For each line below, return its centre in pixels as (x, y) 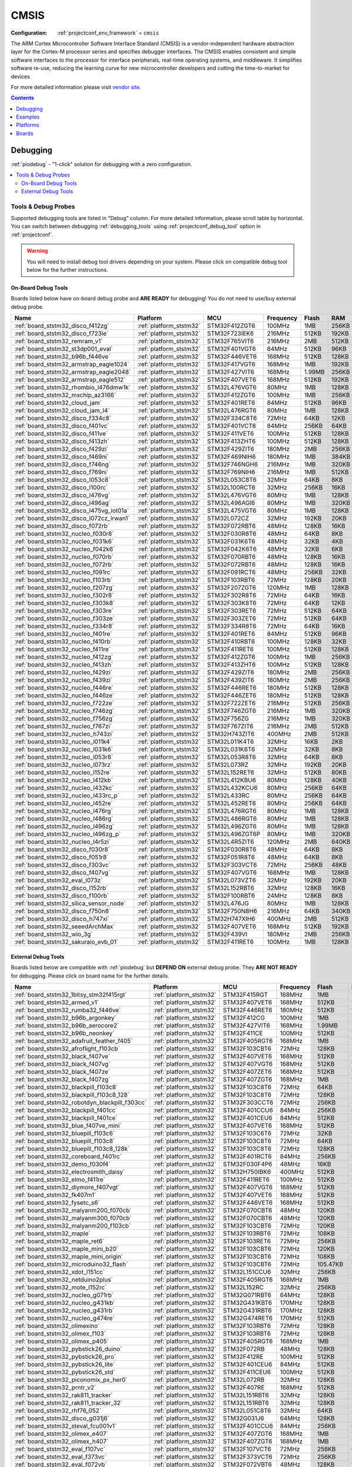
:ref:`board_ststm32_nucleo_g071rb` (64, 1295)
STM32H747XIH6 (231, 919)
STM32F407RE (244, 1387)
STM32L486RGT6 (232, 819)
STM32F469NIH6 (231, 457)
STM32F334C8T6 (232, 418)
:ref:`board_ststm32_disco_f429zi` (61, 449)
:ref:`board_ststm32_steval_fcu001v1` (65, 1426)
